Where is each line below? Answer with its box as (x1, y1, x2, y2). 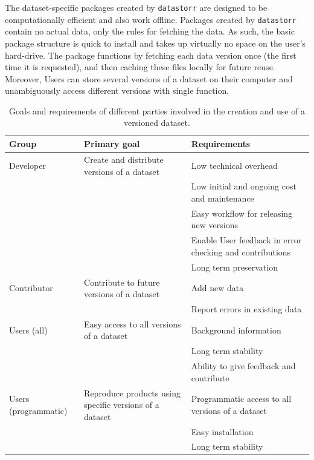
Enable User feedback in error (191, 234, 302, 246)
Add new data (191, 281, 244, 294)
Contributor (9, 281, 53, 294)
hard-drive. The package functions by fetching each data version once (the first (5, 48, 296, 61)
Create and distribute (84, 153, 164, 165)
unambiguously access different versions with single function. (5, 84, 229, 97)
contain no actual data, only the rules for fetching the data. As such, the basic (5, 25, 295, 38)
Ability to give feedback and (191, 360, 296, 372)
